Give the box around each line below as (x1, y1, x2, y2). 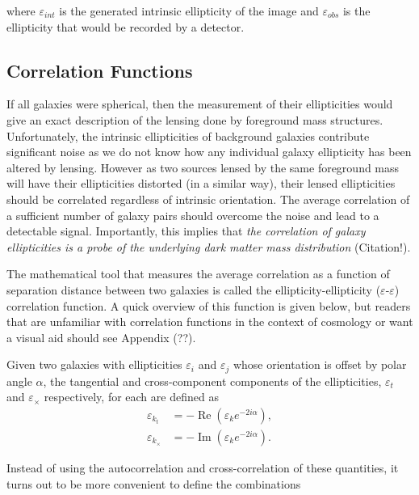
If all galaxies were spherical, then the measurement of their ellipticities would (6, 95, 393, 112)
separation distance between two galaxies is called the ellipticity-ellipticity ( (6, 281, 381, 298)
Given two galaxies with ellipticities (6, 356, 182, 373)
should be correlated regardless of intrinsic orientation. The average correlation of (6, 190, 410, 207)
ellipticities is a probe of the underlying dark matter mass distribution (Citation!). (6, 238, 411, 255)
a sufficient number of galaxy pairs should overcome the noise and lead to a (6, 206, 379, 223)
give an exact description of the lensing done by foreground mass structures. (6, 111, 383, 128)
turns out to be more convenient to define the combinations (6, 475, 301, 492)
